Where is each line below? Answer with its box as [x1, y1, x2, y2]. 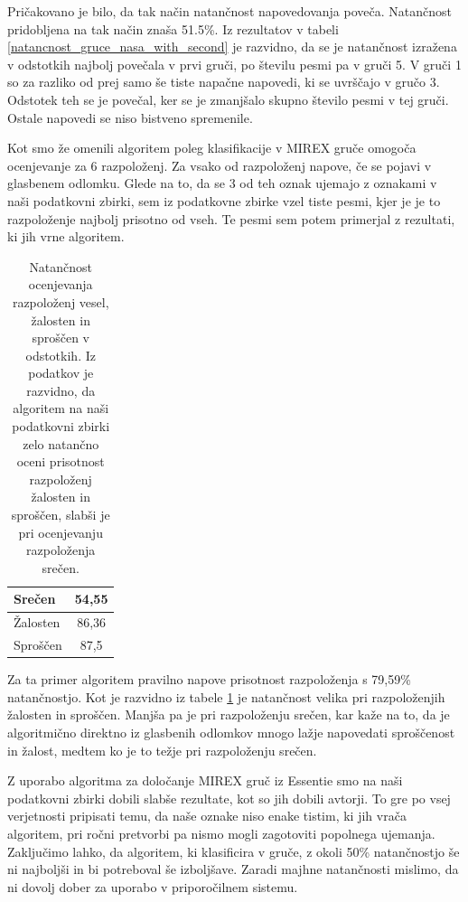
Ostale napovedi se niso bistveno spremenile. [7, 108, 253, 127]
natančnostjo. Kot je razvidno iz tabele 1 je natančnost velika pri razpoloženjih [7, 687, 445, 706]
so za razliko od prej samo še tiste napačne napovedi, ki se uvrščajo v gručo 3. [7, 72, 440, 91]
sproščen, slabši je [11, 505, 110, 524]
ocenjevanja [28, 275, 93, 294]
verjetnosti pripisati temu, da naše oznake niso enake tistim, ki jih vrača [7, 806, 407, 825]
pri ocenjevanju [18, 522, 103, 541]
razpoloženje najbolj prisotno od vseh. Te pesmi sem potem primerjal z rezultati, [7, 209, 455, 228]
